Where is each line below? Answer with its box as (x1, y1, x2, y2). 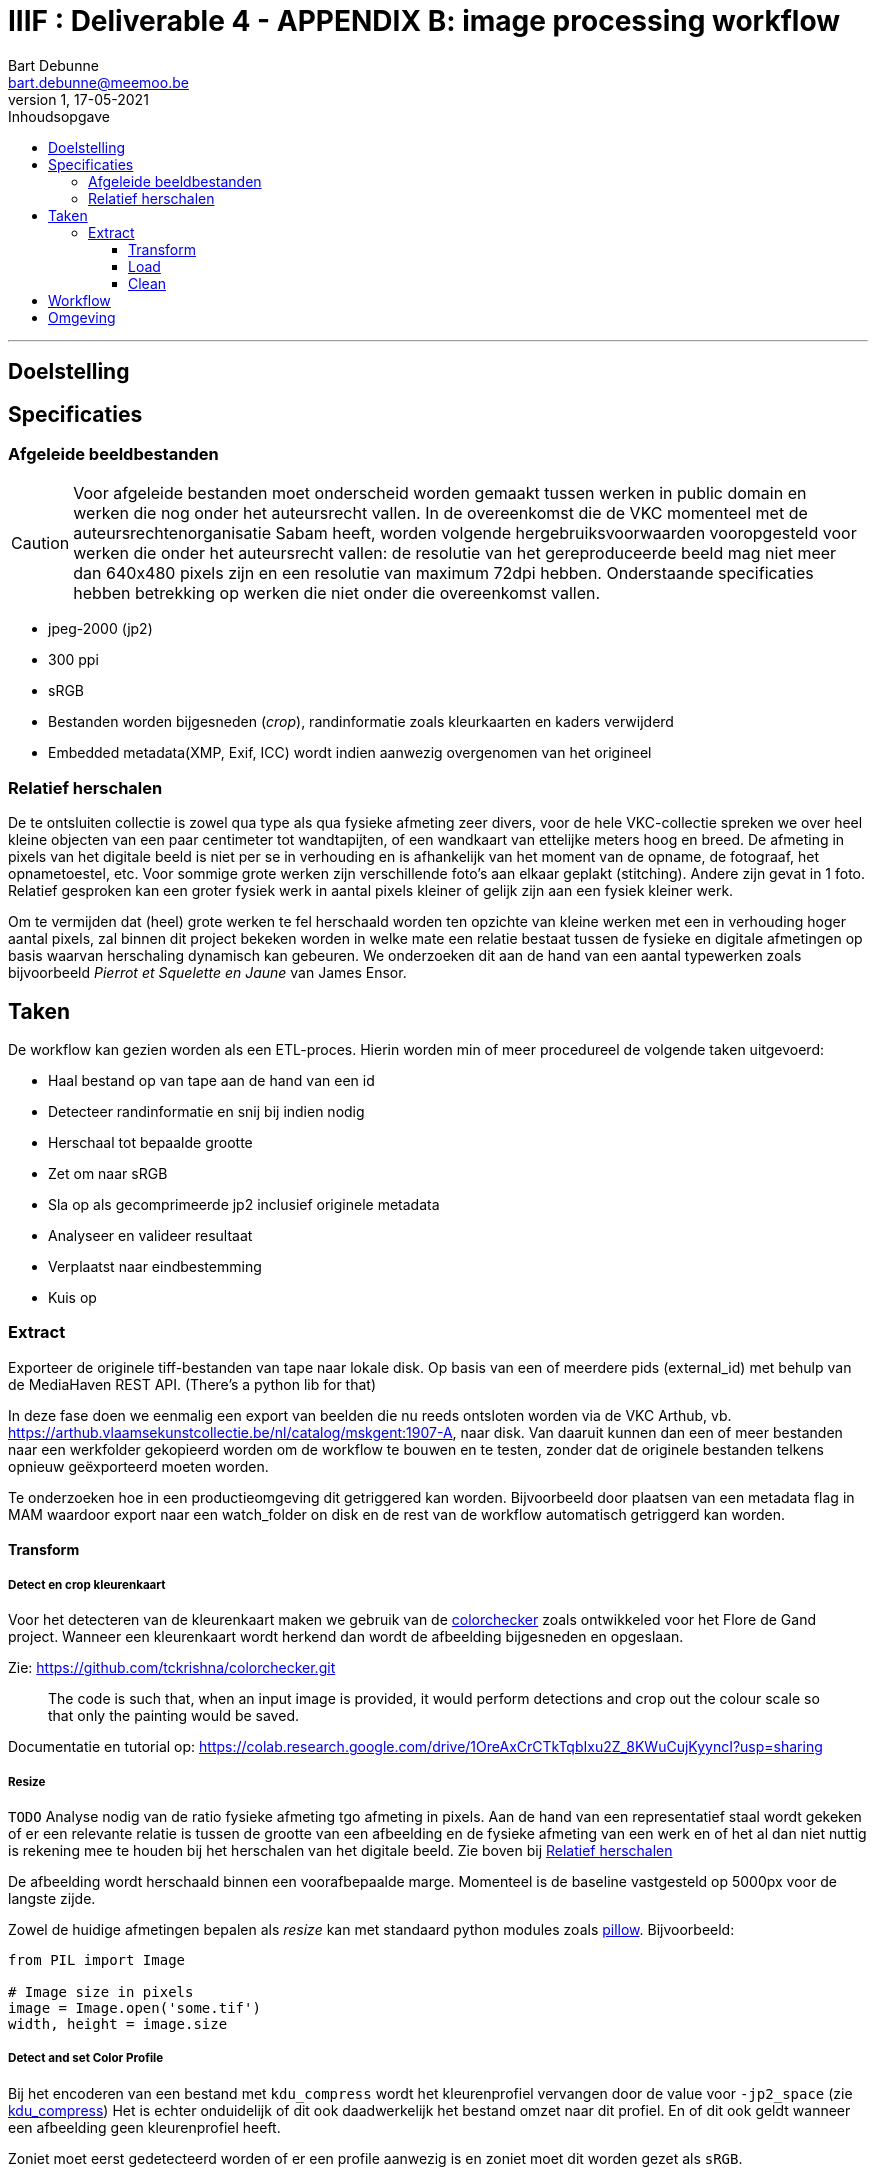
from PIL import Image (8, 1951, 186, 1968)
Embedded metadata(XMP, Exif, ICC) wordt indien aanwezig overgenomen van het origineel (48, 744, 652, 762)
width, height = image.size (8, 2015, 228, 2032)
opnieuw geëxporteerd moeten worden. (8, 1457, 269, 1475)
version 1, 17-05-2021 (8, 90, 149, 108)
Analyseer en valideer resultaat (48, 1226, 253, 1244)
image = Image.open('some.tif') (8, 1999, 261, 2016)
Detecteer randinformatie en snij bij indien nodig (48, 1102, 365, 1120)
